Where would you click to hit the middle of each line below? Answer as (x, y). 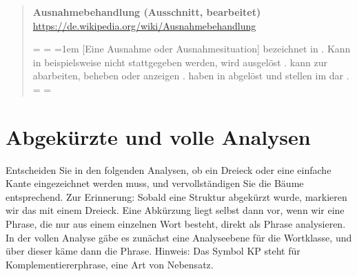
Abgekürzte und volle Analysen (158, 136)
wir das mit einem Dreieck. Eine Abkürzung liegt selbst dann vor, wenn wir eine (175, 210)
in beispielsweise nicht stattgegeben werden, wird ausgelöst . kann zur (180, 62)
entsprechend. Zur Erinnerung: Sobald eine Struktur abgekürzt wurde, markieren (176, 196)
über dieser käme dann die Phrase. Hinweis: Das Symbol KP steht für (153, 251)
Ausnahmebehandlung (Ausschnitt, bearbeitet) (147, 12)
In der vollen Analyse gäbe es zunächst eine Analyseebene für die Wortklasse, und (179, 237)
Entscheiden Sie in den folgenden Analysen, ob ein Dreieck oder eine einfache (169, 169)
